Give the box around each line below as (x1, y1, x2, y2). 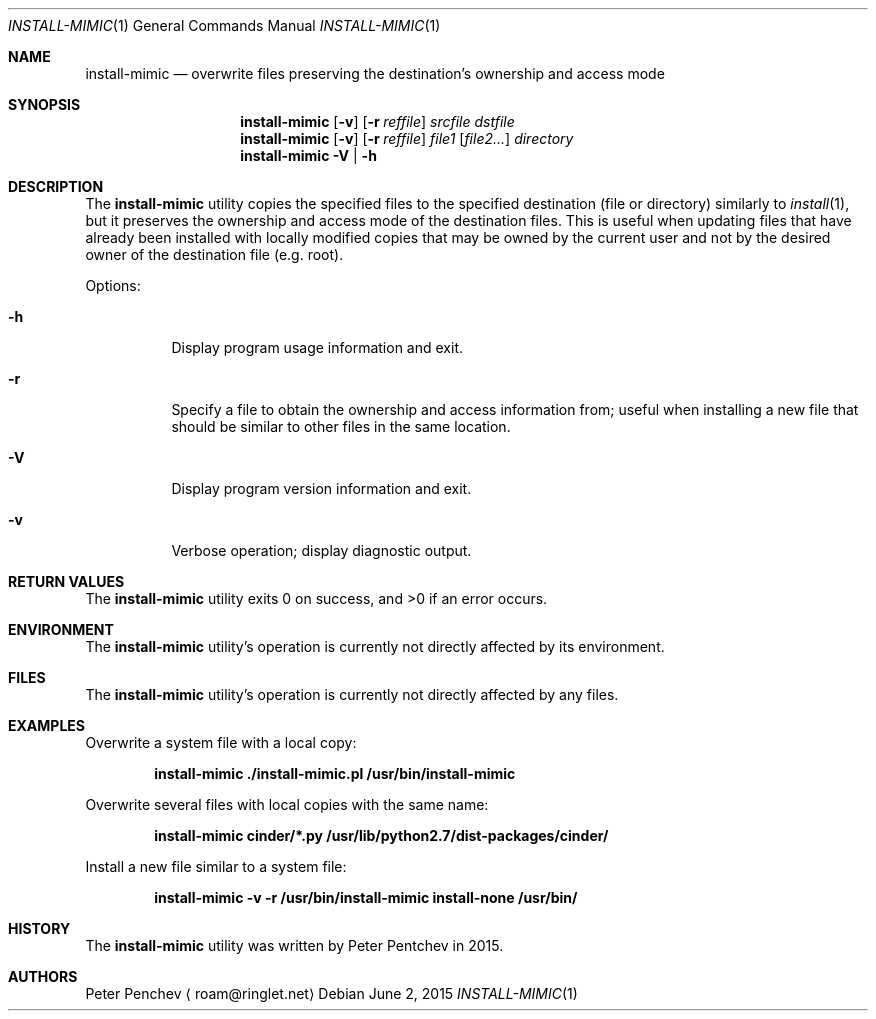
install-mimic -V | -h (240, 147, 377, 164)
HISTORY (8, 920, 71, 937)
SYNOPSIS (8, 96, 81, 113)
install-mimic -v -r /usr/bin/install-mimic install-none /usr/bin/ (154, 889, 578, 906)
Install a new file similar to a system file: (85, 858, 347, 875)
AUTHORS (8, 968, 78, 985)
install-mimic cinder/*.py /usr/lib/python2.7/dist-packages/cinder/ (154, 827, 609, 844)
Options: (85, 277, 141, 294)
